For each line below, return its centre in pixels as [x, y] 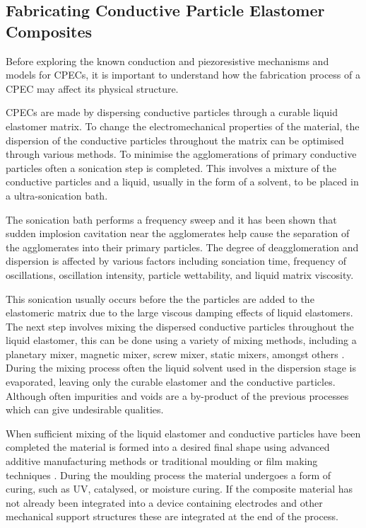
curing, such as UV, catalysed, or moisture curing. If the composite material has [179, 489]
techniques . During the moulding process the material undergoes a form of [168, 475]
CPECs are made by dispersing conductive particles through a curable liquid [172, 112]
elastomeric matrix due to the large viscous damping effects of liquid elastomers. [179, 312]
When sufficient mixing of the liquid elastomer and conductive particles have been [183, 433]
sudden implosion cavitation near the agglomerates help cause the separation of [178, 233]
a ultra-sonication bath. [57, 195]
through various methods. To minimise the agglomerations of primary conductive [181, 154]
